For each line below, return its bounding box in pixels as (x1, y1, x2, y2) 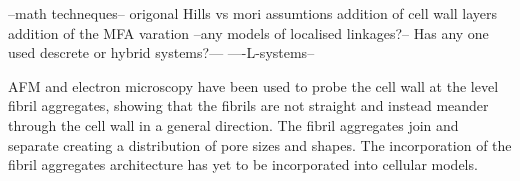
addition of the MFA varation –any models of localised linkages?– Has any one (8, 22, 489, 43)
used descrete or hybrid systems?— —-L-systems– (8, 42, 315, 63)
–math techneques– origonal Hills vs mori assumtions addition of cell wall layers (8, 3, 498, 23)
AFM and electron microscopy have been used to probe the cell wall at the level (8, 75, 499, 96)
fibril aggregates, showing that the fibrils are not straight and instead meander (8, 95, 489, 116)
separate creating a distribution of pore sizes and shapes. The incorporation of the (8, 134, 512, 155)
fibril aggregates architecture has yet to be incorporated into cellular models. (8, 154, 478, 175)
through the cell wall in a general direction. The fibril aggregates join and (8, 114, 459, 135)
